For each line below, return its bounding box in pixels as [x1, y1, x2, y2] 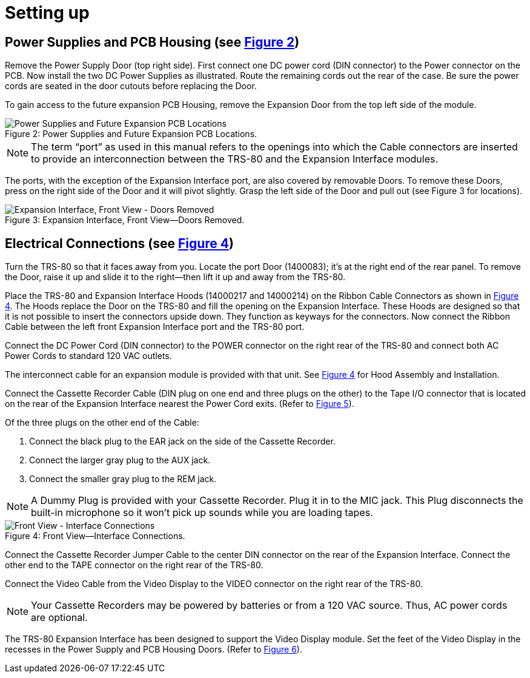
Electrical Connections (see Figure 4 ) [5, 235, 234, 251]
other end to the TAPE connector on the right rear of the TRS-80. [5, 560, 263, 571]
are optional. [31, 611, 88, 624]
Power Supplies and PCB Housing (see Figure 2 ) [5, 34, 300, 50]
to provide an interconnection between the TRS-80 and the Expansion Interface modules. [31, 153, 439, 166]
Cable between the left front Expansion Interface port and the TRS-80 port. [5, 321, 305, 332]
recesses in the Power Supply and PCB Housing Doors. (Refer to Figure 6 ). [5, 644, 302, 655]
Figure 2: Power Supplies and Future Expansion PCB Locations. [5, 129, 257, 139]
